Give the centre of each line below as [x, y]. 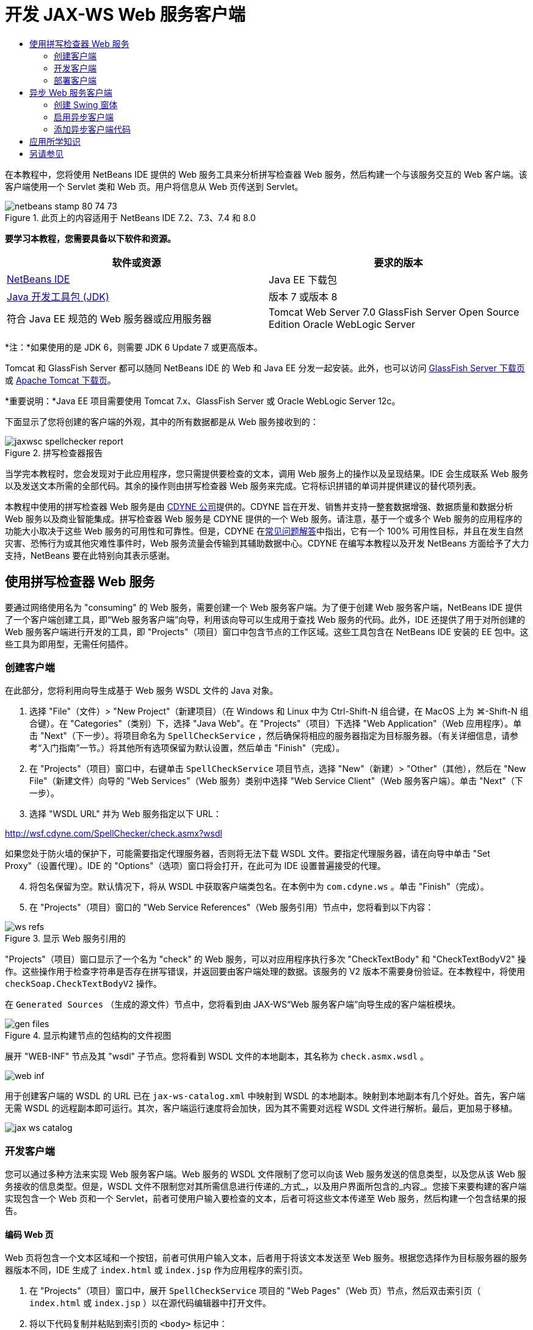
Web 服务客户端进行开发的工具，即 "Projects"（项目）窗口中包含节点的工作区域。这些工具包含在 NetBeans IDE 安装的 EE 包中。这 [267, 631]
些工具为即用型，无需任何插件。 [69, 644]
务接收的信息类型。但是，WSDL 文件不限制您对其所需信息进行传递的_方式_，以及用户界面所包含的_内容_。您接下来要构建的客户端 [266, 1186]
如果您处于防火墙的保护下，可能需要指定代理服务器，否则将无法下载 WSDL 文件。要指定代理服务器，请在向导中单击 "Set [248, 854]
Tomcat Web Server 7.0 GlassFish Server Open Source [394, 312]
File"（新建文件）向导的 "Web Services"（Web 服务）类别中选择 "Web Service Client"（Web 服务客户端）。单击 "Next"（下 [276, 781]
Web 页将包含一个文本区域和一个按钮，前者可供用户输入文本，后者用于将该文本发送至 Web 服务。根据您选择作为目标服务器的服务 [266, 1258]
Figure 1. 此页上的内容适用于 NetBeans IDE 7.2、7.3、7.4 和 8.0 [130, 217]
